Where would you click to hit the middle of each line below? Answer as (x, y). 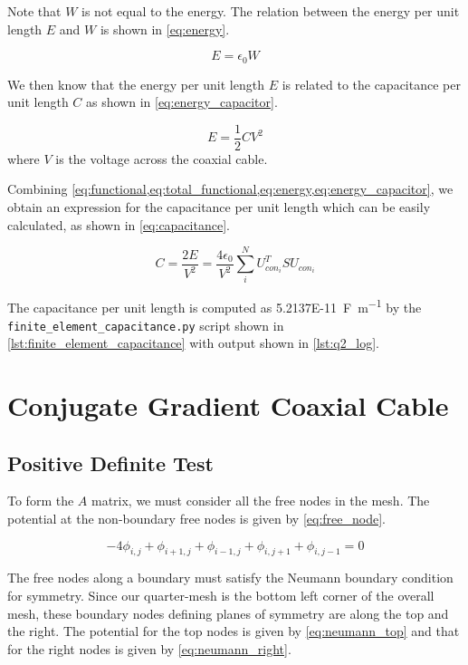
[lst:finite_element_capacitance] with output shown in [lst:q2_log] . (193, 343)
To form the (41, 501)
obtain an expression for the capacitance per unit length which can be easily (219, 207)
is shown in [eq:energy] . (165, 29)
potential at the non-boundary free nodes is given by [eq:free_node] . (197, 519)
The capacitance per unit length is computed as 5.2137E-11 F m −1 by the (215, 306)
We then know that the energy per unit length (136, 84)
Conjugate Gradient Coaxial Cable (228, 405)
